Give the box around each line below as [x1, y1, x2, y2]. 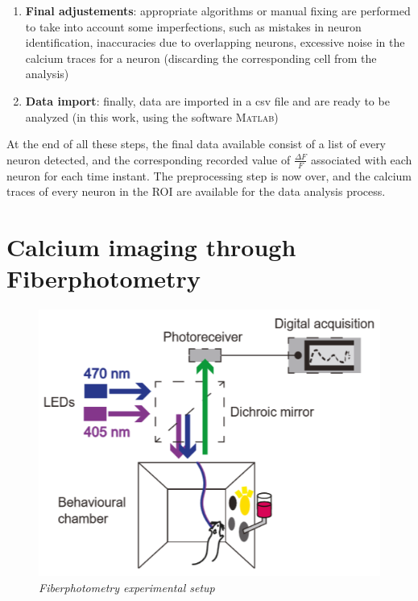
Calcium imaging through [6, 230, 296, 263]
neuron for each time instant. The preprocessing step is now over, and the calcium [6, 167, 412, 184]
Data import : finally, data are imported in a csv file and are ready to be [25, 92, 390, 109]
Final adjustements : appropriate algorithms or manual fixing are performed [25, 2, 411, 19]
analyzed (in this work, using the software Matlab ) [25, 108, 279, 125]
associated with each [311, 151, 412, 168]
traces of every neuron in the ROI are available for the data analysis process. [6, 183, 386, 200]
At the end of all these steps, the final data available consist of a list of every [6, 135, 387, 152]
